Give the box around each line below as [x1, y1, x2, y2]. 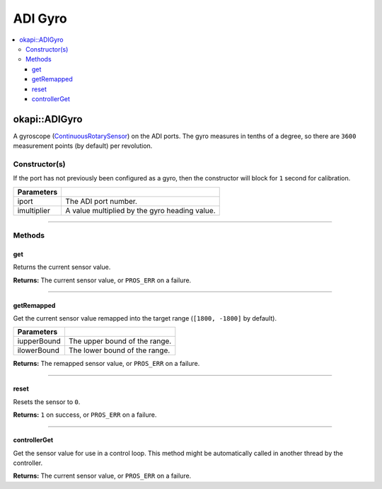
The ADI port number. [65, 196, 138, 206]
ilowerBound [17, 345, 59, 355]
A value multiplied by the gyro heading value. [65, 205, 216, 215]
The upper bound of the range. [68, 336, 172, 346]
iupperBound [17, 336, 62, 346]
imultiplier [17, 205, 51, 215]
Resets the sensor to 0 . [13, 397, 81, 406]
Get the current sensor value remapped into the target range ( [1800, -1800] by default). [13, 314, 277, 323]
